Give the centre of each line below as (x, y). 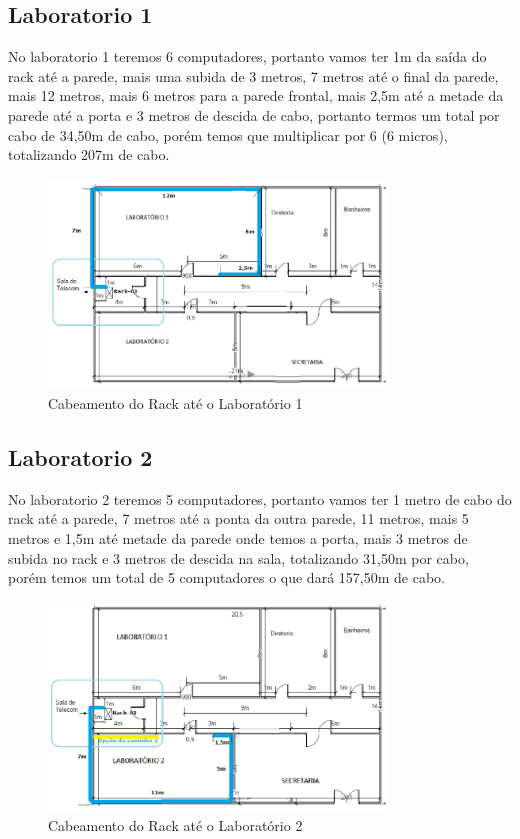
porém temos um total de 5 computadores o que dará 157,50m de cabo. (226, 577)
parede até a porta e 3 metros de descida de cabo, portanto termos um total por (254, 114)
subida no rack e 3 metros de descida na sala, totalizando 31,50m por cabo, (238, 557)
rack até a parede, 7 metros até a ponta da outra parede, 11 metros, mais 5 (238, 518)
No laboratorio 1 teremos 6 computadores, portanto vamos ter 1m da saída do (247, 56)
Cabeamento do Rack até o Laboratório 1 (175, 403)
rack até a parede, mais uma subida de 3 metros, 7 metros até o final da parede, (253, 75)
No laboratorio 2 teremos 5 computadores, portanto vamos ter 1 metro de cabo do (260, 498)
